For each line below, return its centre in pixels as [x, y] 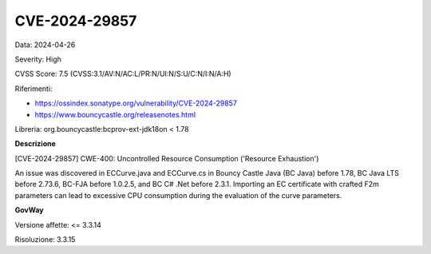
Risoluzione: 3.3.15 [45, 240]
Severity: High [38, 59]
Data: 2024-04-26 [45, 45]
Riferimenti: [34, 89]
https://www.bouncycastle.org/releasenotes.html [115, 114]
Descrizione [35, 144]
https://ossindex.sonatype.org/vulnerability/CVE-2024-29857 [136, 103]
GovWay [29, 210]
